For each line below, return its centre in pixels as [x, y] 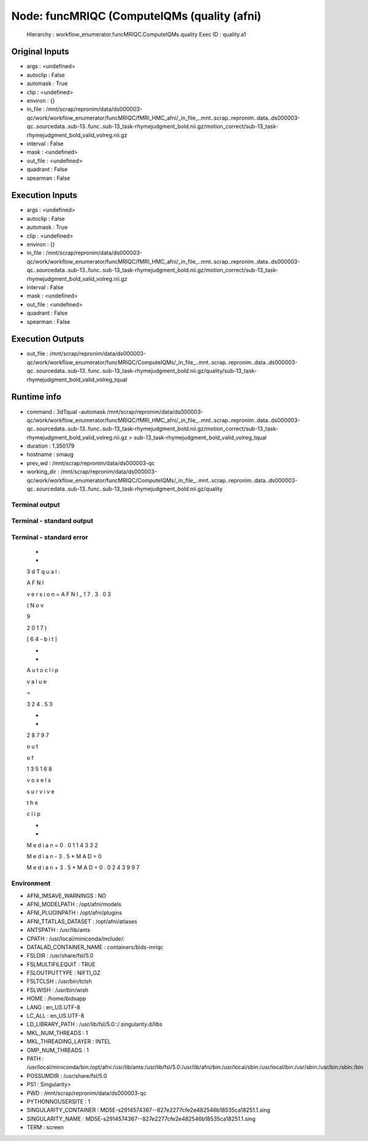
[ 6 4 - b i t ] [42, 639]
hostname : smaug [50, 454]
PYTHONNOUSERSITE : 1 [59, 1101]
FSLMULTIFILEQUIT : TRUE [61, 964]
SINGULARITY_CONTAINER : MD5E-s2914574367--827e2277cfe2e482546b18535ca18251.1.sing [148, 1110]
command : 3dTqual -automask [66, 411]
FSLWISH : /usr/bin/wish [58, 990]
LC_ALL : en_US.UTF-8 [56, 1016]
